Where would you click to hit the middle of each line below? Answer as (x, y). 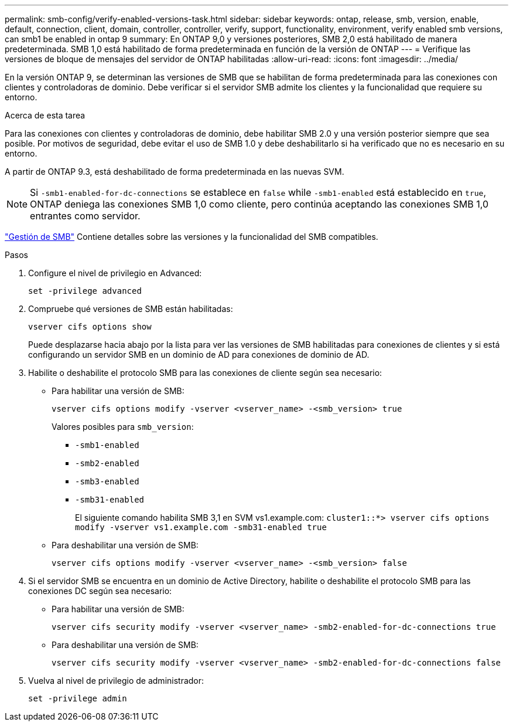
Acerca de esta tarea (45, 115)
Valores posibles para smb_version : (123, 427)
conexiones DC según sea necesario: (100, 591)
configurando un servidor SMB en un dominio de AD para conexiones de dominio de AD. (199, 354)
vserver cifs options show (90, 327)
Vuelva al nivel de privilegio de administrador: (116, 681)
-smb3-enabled (107, 481)
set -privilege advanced (85, 291)
